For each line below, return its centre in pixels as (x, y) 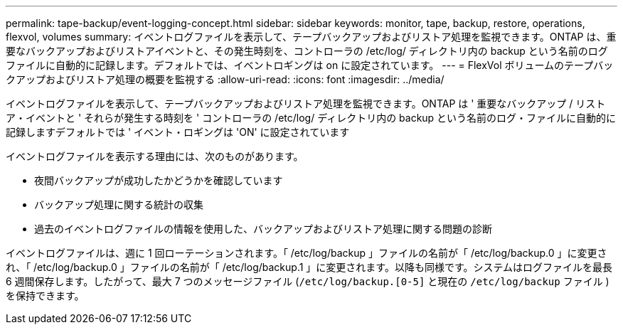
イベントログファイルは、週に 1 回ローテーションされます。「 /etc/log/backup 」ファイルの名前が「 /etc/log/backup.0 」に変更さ (307, 253)
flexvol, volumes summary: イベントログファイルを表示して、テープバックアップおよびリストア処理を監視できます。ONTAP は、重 (311, 37)
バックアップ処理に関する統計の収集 (119, 204)
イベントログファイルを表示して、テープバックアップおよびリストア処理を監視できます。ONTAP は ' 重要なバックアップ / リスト (306, 103)
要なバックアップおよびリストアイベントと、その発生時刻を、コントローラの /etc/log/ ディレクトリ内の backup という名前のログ (307, 51)
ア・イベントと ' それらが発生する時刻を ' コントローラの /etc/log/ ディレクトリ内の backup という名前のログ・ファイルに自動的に (311, 118)
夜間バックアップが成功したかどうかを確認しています (159, 180)
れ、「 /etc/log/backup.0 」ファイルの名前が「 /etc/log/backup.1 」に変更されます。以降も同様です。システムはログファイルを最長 (309, 267)
